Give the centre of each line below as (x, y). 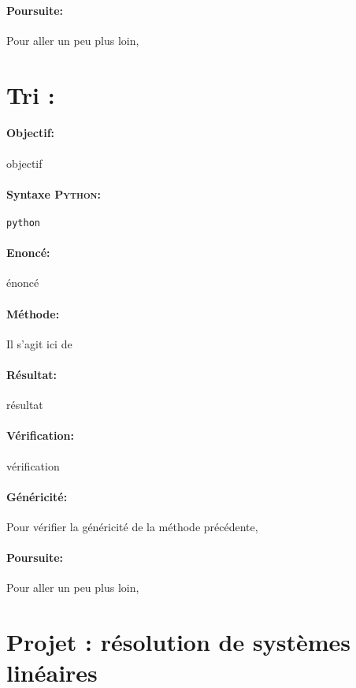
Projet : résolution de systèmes (178, 642)
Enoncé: (28, 253)
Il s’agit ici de (39, 343)
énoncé (23, 283)
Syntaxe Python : (54, 193)
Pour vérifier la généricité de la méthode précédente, (132, 526)
